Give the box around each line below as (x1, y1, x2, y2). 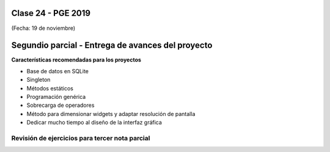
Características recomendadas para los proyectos (11, 56, 142, 63)
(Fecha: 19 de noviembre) (11, 24, 76, 32)
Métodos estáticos (26, 84, 73, 92)
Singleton (26, 76, 51, 84)
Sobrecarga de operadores (26, 101, 95, 109)
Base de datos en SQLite (26, 67, 89, 74)
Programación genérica (26, 93, 86, 100)
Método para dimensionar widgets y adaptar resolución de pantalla (26, 110, 196, 117)
